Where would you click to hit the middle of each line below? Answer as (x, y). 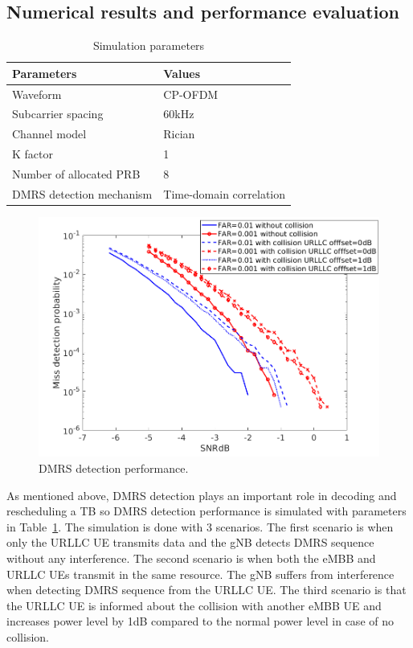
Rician (179, 134)
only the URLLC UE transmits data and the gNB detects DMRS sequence (190, 542)
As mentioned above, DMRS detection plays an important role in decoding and (202, 495)
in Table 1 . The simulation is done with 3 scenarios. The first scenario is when (200, 526)
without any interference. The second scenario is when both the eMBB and (191, 558)
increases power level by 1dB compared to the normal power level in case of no (200, 621)
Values (182, 73)
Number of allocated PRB (76, 174)
